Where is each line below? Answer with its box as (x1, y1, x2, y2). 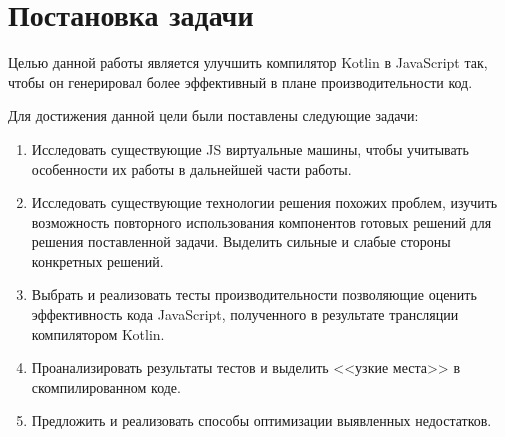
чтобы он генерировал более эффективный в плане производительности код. (8, 71, 473, 92)
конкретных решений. (31, 250, 164, 271)
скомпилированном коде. (31, 376, 181, 397)
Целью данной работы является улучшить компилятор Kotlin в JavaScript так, (8, 52, 488, 73)
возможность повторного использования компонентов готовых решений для (31, 211, 492, 232)
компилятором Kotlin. (31, 323, 165, 344)
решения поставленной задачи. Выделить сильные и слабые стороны (31, 231, 451, 252)
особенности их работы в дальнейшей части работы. (31, 158, 352, 179)
